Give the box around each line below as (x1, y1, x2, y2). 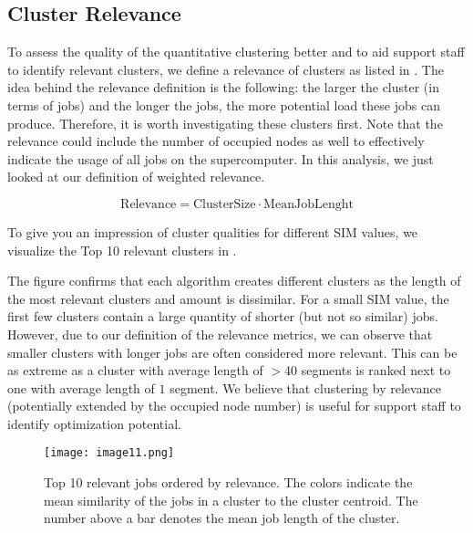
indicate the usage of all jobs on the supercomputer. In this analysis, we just (7, 149, 434, 168)
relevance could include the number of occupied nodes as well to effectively (7, 131, 425, 151)
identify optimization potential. (7, 413, 181, 433)
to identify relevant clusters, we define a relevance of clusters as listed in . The (7, 59, 444, 78)
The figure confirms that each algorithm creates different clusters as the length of (7, 271, 461, 290)
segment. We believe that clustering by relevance (170, 378, 441, 397)
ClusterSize (192, 197, 256, 211)
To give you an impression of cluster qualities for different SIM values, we (7, 222, 418, 241)
